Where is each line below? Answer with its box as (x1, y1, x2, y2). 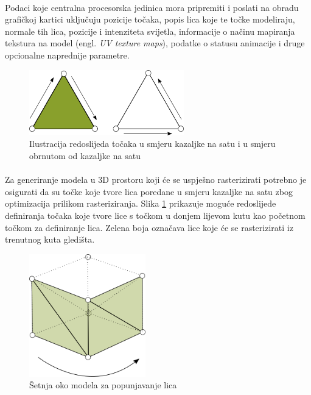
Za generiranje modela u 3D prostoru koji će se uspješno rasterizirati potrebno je (5, 173, 307, 186)
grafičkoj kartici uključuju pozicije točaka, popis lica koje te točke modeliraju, (5, 13, 295, 26)
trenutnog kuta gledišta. (5, 233, 95, 246)
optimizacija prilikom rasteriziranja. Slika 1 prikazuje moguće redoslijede (5, 197, 276, 210)
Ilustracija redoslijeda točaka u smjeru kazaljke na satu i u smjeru (29, 137, 276, 150)
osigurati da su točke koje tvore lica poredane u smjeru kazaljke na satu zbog (5, 185, 293, 197)
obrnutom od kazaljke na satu (29, 149, 141, 162)
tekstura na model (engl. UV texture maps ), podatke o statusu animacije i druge (5, 37, 305, 49)
